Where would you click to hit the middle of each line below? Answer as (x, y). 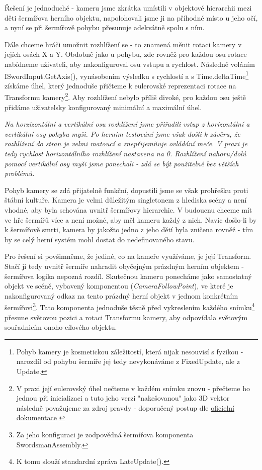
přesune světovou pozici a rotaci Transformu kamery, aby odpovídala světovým (126, 317)
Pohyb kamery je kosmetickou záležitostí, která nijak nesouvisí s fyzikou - (130, 351)
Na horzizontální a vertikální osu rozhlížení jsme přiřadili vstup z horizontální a (127, 124)
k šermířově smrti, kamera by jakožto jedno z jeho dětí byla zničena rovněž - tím (129, 229)
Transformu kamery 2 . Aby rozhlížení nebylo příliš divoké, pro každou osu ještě (125, 97)
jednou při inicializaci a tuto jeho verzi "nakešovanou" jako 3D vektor (123, 398)
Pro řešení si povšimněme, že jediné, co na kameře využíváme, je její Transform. (128, 256)
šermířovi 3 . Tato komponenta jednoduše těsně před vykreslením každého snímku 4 (130, 306)
